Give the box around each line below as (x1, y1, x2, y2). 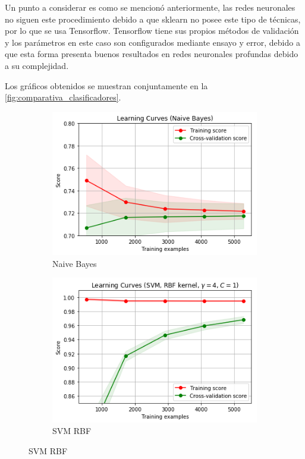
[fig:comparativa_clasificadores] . (5, 91, 121, 103)
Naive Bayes (52, 257, 97, 269)
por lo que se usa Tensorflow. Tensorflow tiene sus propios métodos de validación (5, 24, 299, 37)
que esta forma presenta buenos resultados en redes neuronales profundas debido (5, 48, 298, 60)
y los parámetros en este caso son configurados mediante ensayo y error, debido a (5, 36, 300, 48)
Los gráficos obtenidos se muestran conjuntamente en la (5, 79, 208, 92)
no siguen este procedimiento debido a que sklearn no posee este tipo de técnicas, (5, 12, 301, 25)
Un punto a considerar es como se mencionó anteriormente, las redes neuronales (5, 1, 295, 13)
